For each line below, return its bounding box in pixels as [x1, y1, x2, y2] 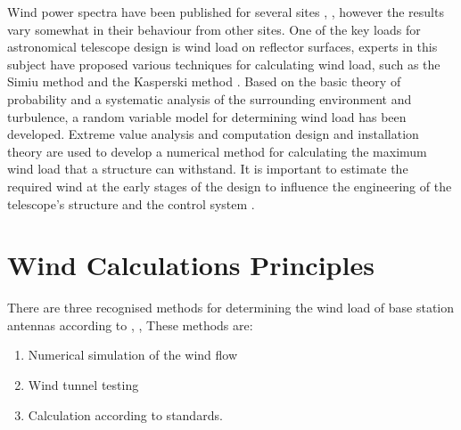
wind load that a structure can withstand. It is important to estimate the [7, 159, 408, 178]
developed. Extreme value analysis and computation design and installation [7, 125, 419, 143]
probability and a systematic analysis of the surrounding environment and [7, 89, 412, 108]
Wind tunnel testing [28, 376, 139, 394]
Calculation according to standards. [28, 405, 223, 424]
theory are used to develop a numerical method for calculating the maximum [7, 142, 427, 160]
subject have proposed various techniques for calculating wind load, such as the [7, 54, 440, 73]
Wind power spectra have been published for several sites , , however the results [7, 3, 444, 20]
